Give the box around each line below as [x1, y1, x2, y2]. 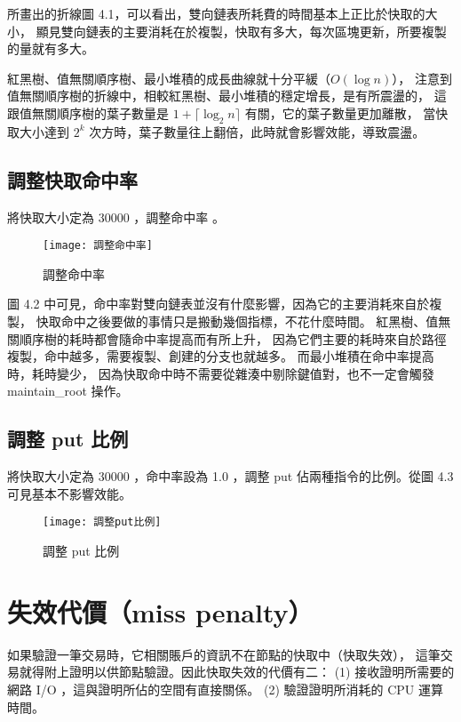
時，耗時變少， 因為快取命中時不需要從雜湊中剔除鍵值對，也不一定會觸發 [7, 364, 434, 382]
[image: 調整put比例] [43, 516, 162, 529]
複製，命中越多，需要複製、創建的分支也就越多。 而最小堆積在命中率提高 [7, 347, 434, 365]
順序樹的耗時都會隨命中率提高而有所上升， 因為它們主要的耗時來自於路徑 [19, 329, 447, 348]
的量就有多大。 [7, 39, 94, 58]
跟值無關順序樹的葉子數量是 [7, 103, 169, 122]
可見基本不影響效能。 [7, 484, 131, 502]
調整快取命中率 [7, 165, 138, 193]
